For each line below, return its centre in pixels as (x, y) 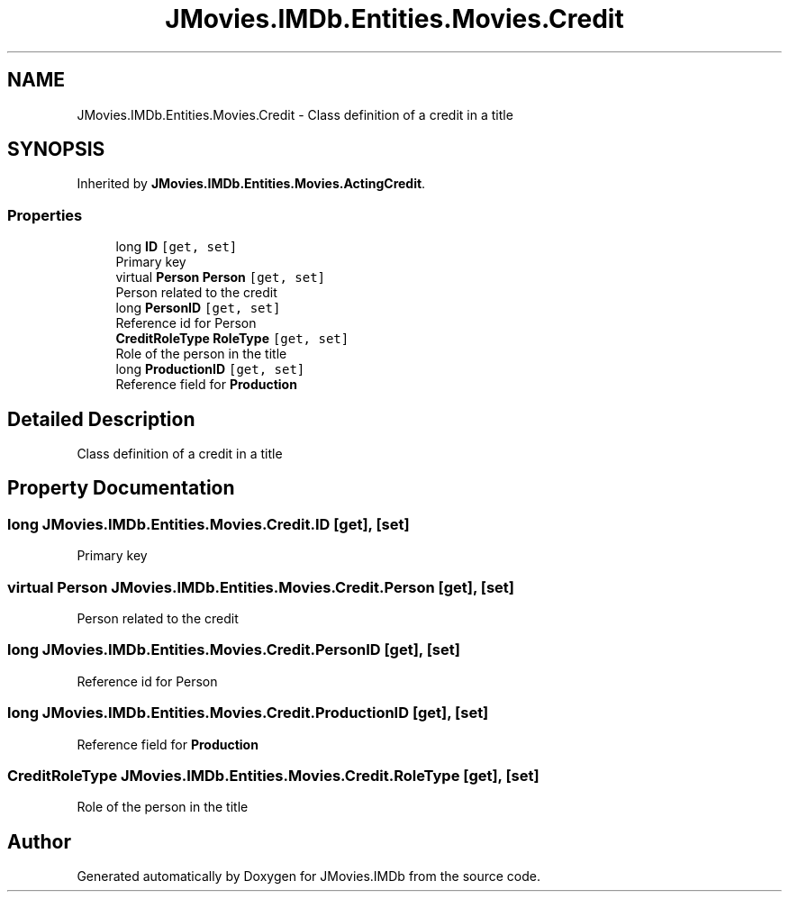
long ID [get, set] (177, 247)
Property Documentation (121, 488)
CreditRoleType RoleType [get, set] (232, 339)
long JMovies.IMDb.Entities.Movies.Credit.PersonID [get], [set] (234, 650)
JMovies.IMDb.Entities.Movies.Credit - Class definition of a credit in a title (295, 114)
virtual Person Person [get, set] (221, 277)
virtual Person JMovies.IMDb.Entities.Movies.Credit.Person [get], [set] (261, 587)
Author (39, 841)
